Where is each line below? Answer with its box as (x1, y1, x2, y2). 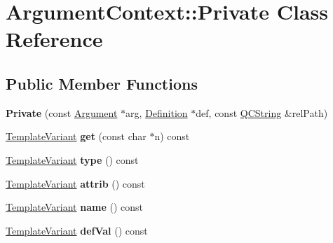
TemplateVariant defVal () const (6, 223, 148, 237)
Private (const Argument (6, 105, 118, 120)
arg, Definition (125, 105, 188, 120)
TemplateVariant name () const (6, 200, 143, 214)
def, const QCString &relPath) (196, 105, 328, 120)
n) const (154, 129, 190, 144)
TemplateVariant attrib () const (6, 176, 145, 190)
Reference (6, 25, 103, 53)
